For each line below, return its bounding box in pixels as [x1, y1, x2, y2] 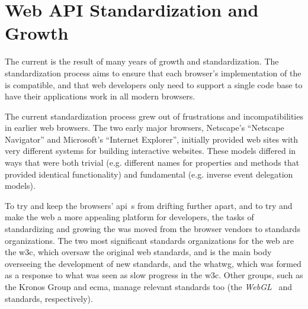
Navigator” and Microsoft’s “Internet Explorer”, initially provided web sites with [5, 133, 299, 145]
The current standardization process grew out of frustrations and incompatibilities [5, 110, 303, 122]
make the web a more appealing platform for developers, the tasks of [5, 211, 254, 223]
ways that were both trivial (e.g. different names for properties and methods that [5, 156, 300, 169]
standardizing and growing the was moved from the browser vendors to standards [5, 223, 300, 235]
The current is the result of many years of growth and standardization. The [5, 55, 279, 67]
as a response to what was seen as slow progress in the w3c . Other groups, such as [5, 269, 303, 281]
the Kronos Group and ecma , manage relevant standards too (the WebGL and [5, 281, 292, 292]
